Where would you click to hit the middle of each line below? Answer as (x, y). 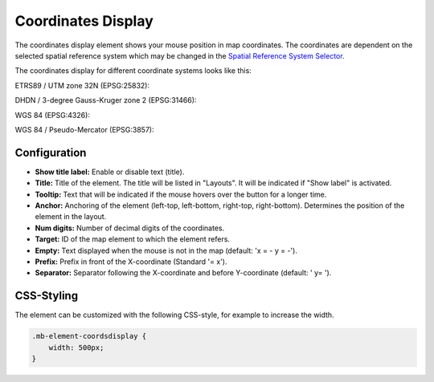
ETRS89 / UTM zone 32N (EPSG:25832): (82, 85)
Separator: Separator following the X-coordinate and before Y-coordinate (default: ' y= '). (183, 273)
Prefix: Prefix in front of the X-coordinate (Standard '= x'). (131, 262)
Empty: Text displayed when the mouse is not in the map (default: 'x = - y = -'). (166, 250)
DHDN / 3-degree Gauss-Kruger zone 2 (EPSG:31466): (106, 100)
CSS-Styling (47, 296)
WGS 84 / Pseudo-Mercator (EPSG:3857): (84, 129)
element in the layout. (71, 217)
